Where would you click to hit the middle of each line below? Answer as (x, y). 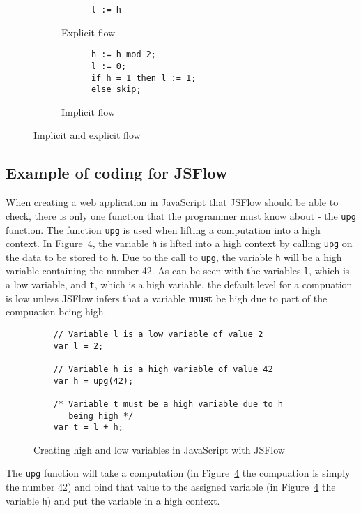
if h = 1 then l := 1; (144, 78)
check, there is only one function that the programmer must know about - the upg (181, 215)
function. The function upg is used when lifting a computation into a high (163, 229)
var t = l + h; (88, 427)
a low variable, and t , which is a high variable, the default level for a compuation (179, 284)
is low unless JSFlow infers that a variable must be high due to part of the (167, 298)
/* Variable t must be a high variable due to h (168, 404)
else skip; (116, 90)
